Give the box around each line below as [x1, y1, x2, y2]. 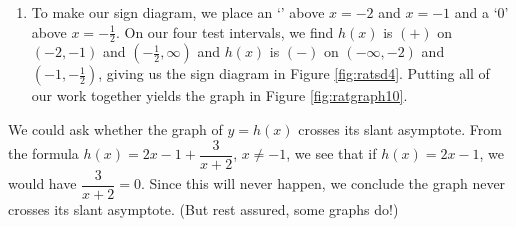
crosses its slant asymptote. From [298, 119, 502, 140]
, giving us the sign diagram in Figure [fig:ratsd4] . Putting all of [98, 63, 490, 84]
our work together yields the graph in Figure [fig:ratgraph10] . [31, 85, 408, 106]
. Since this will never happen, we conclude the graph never [140, 173, 506, 194]
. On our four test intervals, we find [115, 21, 334, 42]
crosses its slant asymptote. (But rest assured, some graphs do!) [8, 198, 399, 219]
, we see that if [286, 143, 377, 164]
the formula [8, 143, 79, 164]
